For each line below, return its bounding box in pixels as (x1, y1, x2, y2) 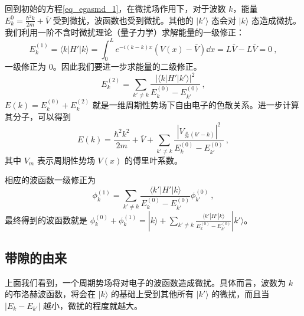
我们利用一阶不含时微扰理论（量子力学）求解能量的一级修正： (5, 25, 244, 38)
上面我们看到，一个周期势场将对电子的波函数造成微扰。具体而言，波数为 (5, 276, 286, 288)
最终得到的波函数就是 (5, 213, 87, 226)
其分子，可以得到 (5, 110, 71, 122)
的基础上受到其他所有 (110, 288, 194, 300)
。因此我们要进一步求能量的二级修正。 (53, 60, 202, 73)
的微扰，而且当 (211, 288, 270, 300)
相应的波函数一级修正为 (5, 174, 96, 186)
